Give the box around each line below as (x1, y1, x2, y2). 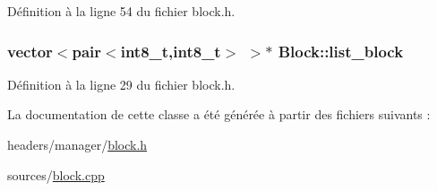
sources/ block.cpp (7, 165, 105, 184)
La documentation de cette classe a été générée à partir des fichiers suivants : (7, 105, 431, 124)
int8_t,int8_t (120, 39, 221, 62)
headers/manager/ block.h (7, 135, 148, 153)
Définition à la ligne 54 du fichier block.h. (7, 2, 236, 20)
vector (7, 39, 53, 62)
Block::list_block (278, 39, 404, 62)
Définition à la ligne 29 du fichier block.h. (7, 74, 236, 93)
